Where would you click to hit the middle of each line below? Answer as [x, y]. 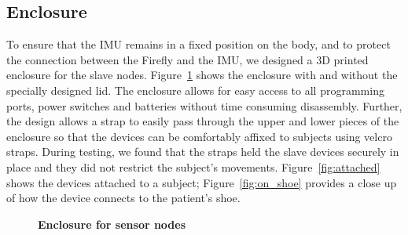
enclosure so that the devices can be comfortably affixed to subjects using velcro [199, 136]
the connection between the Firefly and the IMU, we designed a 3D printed [187, 59]
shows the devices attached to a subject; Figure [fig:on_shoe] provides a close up [202, 182]
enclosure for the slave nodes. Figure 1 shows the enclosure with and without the [202, 75]
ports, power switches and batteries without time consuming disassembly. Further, [204, 105]
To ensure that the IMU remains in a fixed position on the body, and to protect [198, 44]
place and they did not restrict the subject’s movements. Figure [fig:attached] [193, 166]
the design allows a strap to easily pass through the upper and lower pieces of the [203, 121]
